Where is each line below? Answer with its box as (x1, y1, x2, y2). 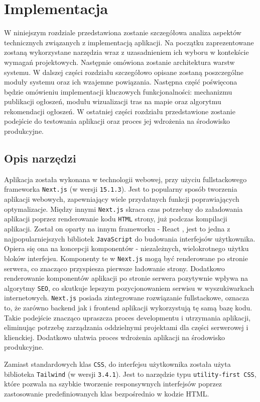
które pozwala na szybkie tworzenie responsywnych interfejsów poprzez (4, 378, 222, 389)
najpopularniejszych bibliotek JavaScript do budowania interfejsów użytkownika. (4, 233, 255, 244)
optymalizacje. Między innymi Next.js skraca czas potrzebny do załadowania (4, 203, 243, 214)
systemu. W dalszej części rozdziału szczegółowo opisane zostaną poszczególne (4, 66, 243, 77)
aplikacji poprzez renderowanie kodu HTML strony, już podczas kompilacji (4, 213, 227, 224)
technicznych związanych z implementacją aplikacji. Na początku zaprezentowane (4, 37, 254, 47)
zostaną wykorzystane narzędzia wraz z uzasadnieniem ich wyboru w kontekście (4, 47, 249, 57)
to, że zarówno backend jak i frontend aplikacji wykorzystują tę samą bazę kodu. (4, 302, 252, 313)
